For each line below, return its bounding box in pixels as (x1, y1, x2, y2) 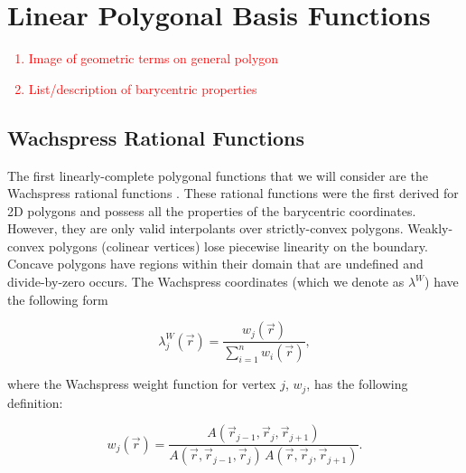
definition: (7, 393, 63, 412)
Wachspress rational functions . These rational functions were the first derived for (7, 184, 459, 203)
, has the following (306, 374, 408, 393)
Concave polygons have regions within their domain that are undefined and (7, 254, 424, 273)
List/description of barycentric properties (28, 79, 257, 98)
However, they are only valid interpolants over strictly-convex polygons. (7, 219, 404, 238)
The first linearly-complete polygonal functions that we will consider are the (7, 166, 428, 184)
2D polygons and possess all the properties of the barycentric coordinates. (7, 201, 416, 220)
